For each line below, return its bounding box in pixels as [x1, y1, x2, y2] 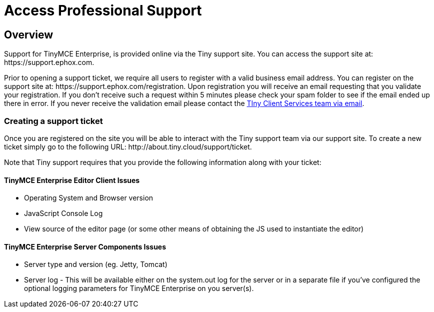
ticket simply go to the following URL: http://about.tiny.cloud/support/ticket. [4, 142, 252, 151]
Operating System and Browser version [24, 193, 153, 202]
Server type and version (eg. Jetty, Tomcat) [24, 260, 167, 269]
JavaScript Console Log [24, 209, 103, 218]
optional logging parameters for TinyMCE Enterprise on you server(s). [24, 284, 254, 293]
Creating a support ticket [4, 115, 103, 126]
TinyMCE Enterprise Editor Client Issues [4, 175, 140, 184]
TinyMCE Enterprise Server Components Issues [4, 242, 166, 251]
